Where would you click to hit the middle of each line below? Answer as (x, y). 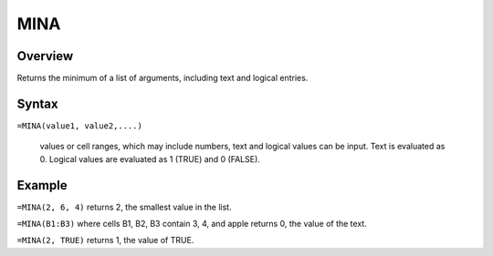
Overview (45, 56)
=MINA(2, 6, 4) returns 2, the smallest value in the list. (124, 207)
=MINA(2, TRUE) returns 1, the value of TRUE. (105, 241)
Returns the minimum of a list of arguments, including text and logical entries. (163, 78)
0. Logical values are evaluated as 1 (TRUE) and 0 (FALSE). (150, 159)
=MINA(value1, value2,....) (80, 126)
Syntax (37, 103)
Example (42, 185)
